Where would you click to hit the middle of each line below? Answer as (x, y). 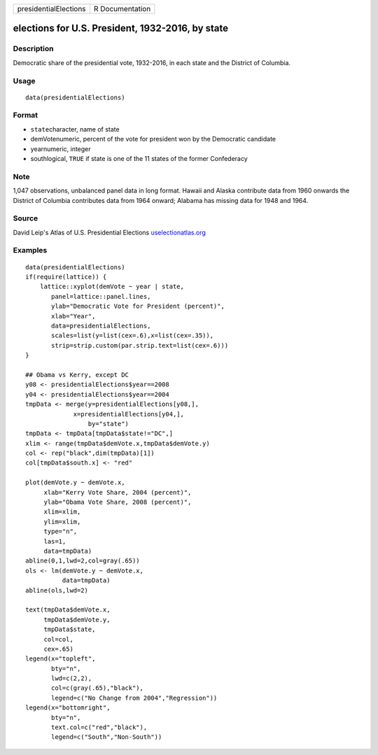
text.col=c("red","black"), (99, 727)
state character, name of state (75, 129)
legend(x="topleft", (61, 659)
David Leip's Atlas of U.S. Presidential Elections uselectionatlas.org (110, 232)
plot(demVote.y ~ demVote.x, (75, 482)
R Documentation (122, 9)
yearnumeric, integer (61, 149)
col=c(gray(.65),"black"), (97, 688)
